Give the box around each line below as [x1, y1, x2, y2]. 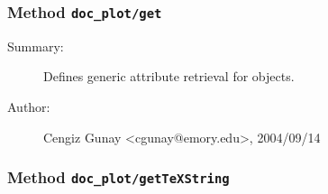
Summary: [7, 36, 64, 55]
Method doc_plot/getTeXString [7, 166, 230, 189]
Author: [7, 97, 50, 115]
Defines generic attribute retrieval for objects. [43, 67, 295, 86]
